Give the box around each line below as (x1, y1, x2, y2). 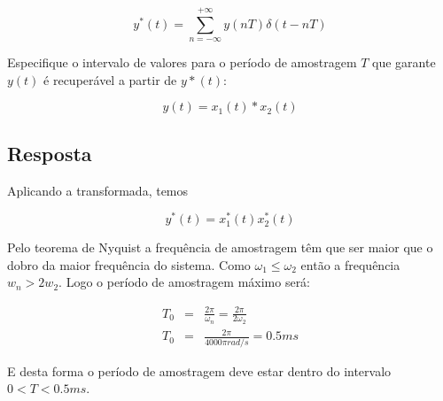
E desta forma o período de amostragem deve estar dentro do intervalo (7, 361, 392, 380)
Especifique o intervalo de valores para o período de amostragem (7, 53, 357, 72)
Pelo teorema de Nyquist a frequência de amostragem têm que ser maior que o (7, 238, 433, 257)
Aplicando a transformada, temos (7, 181, 189, 199)
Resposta (7, 139, 92, 166)
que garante (372, 53, 436, 72)
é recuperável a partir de (43, 70, 177, 89)
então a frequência (300, 255, 400, 274)
